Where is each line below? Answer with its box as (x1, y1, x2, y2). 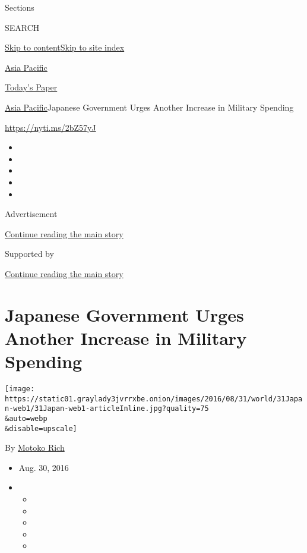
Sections (5, 1, 34, 13)
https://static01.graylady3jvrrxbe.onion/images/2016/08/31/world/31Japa (5, 394, 303, 403)
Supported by (5, 247, 54, 260)
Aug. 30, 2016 (18, 461, 69, 473)
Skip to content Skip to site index (5, 41, 125, 54)
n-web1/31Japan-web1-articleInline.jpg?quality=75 (5, 404, 209, 413)
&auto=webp (5, 414, 48, 423)
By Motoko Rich (5, 441, 65, 454)
